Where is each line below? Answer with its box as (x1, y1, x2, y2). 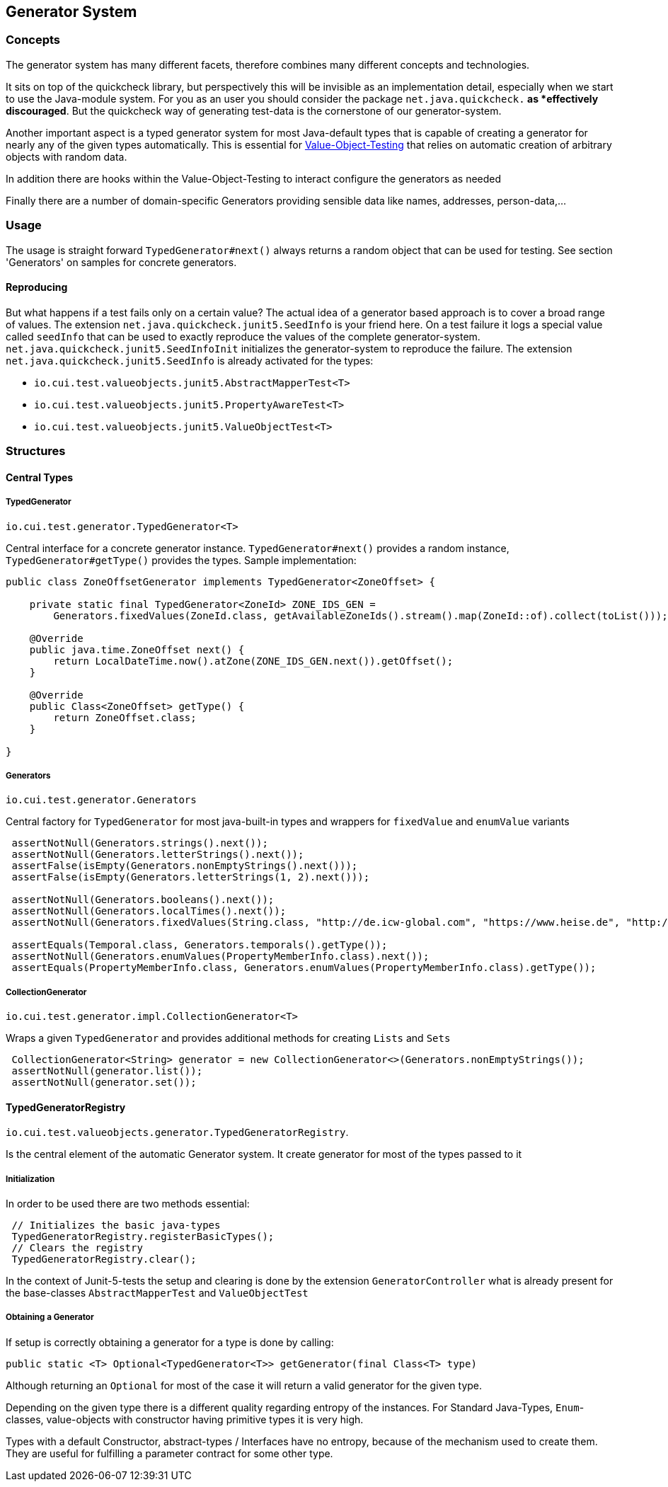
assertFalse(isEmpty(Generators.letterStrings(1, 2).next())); (11, 871, 370, 883)
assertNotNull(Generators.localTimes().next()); (11, 905, 287, 917)
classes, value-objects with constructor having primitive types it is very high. (6, 1413, 364, 1425)
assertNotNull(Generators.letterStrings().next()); (11, 849, 304, 861)
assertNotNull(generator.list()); (11, 1065, 203, 1077)
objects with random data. (6, 150, 127, 163)
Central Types (6, 471, 74, 483)
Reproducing (6, 281, 68, 294)
